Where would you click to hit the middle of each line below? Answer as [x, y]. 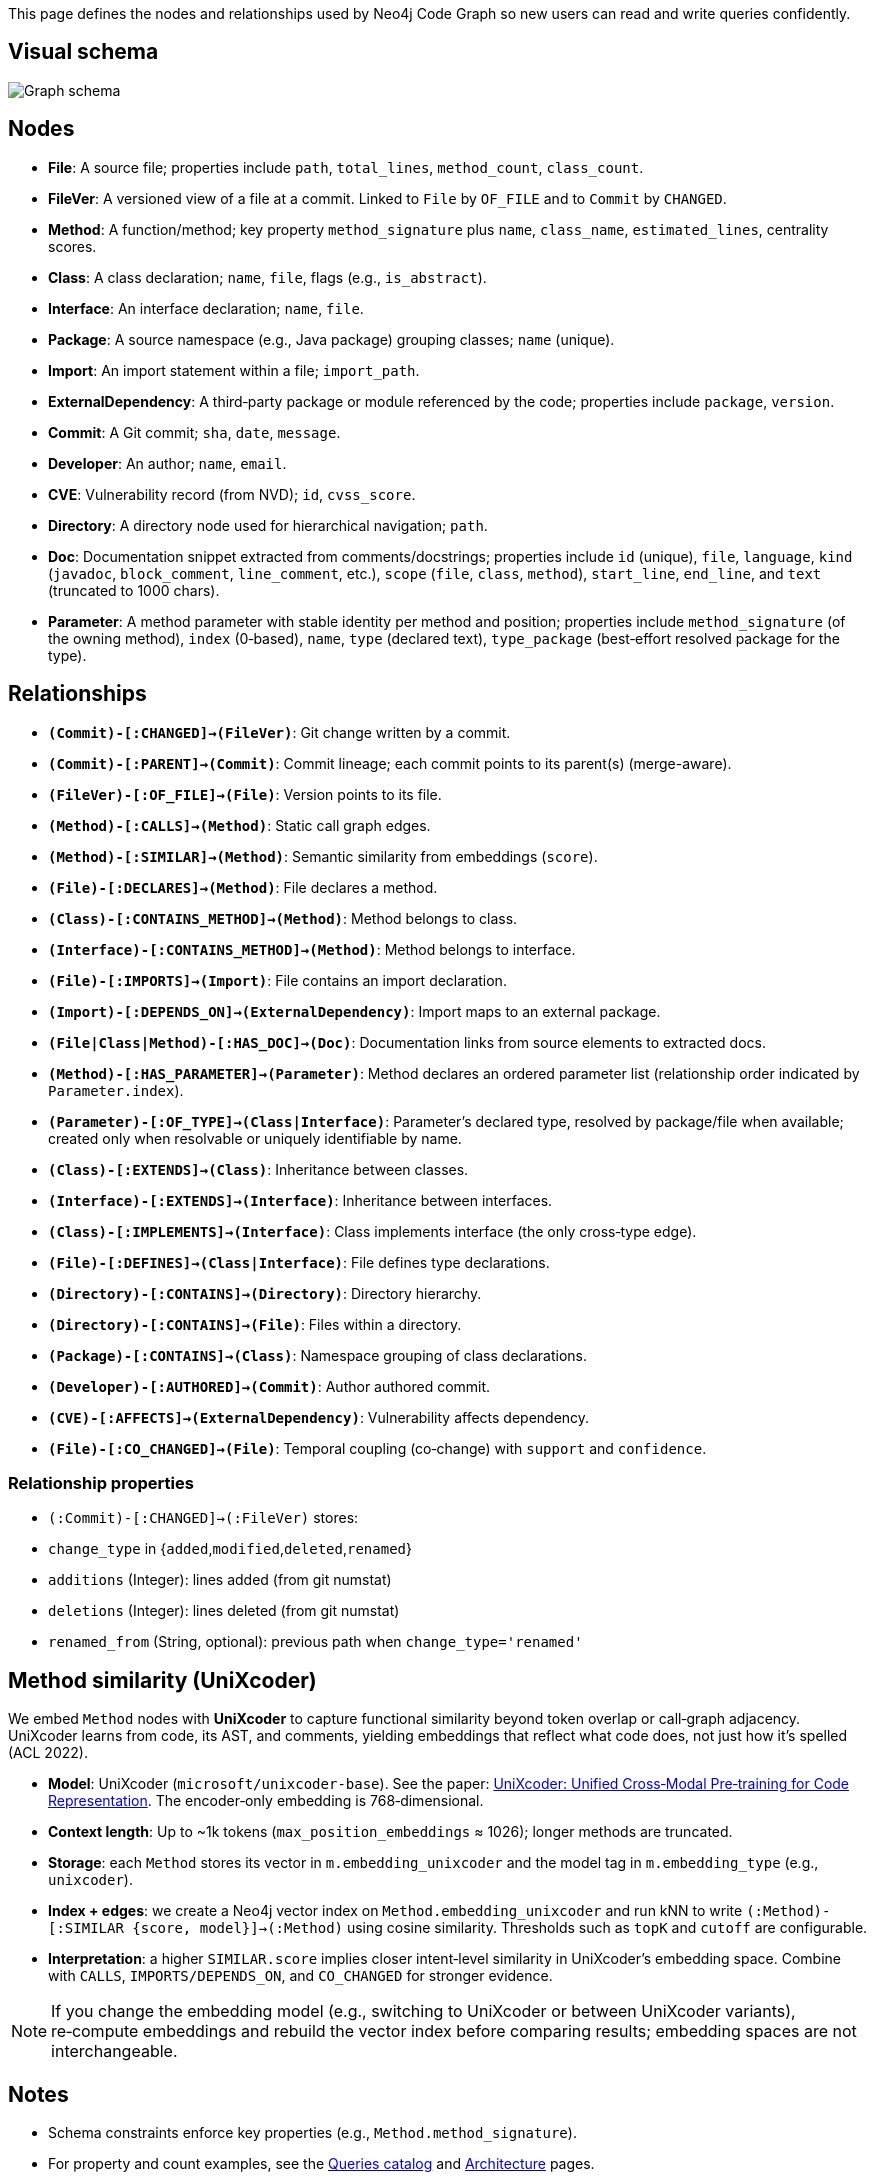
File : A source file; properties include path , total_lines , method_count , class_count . [346, 167]
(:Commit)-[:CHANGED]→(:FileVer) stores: [203, 1518]
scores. [72, 246]
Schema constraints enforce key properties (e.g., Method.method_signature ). [312, 2132]
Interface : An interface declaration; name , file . [206, 308]
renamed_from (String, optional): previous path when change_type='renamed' [315, 1642]
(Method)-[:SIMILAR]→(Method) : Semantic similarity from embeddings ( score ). [323, 856]
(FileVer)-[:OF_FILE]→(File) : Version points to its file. [245, 794]
